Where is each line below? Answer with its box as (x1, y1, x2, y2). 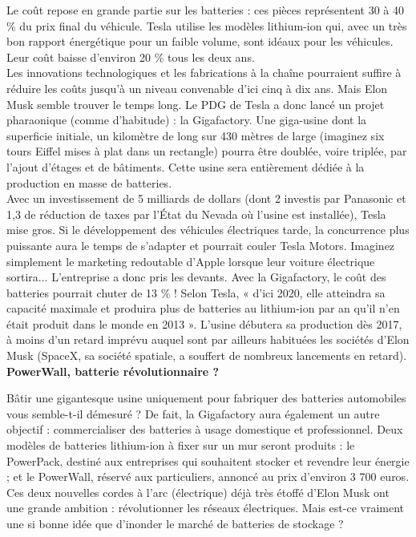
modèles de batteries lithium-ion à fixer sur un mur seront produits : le (6, 437, 355, 454)
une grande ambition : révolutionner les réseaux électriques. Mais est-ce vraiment (6, 499, 405, 516)
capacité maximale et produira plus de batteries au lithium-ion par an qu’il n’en (6, 300, 400, 317)
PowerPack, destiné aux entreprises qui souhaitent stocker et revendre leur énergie (6, 452, 410, 469)
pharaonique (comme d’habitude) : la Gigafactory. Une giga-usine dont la (6, 111, 367, 128)
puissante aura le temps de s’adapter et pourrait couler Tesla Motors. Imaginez (6, 236, 395, 253)
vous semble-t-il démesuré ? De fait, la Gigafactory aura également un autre (6, 405, 380, 422)
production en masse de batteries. (6, 174, 172, 191)
